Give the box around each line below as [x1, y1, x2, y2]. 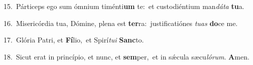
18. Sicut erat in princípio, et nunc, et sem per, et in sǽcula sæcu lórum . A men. [4, 51, 249, 61]
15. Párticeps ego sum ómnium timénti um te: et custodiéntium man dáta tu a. [4, 1, 244, 11]
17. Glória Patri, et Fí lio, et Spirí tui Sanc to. [4, 34, 144, 45]
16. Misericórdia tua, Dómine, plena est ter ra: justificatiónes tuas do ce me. [4, 17, 238, 28]
